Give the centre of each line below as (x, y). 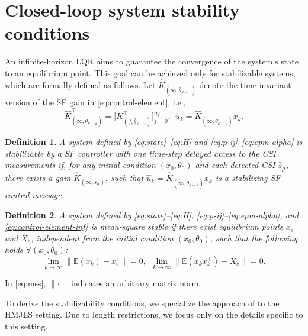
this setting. (26, 326)
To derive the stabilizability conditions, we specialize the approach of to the (142, 303)
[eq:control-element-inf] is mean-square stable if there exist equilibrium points (144, 226)
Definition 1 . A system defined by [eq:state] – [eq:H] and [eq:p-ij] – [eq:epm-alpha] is (154, 141)
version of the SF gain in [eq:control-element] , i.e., (95, 101)
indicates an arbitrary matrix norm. (136, 283)
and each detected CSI (235, 165)
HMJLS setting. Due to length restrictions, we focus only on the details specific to (154, 314)
